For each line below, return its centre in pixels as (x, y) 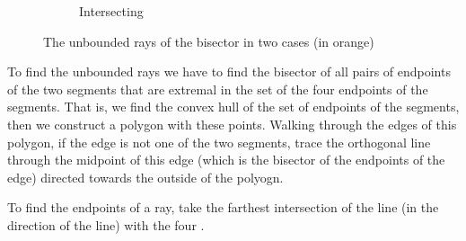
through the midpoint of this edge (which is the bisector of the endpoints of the (226, 160)
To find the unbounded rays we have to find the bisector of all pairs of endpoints (229, 71)
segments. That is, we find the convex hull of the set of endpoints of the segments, (233, 107)
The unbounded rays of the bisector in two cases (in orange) (209, 41)
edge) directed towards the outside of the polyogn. (145, 177)
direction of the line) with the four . (106, 224)
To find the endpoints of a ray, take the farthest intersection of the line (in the (223, 207)
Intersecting (111, 11)
